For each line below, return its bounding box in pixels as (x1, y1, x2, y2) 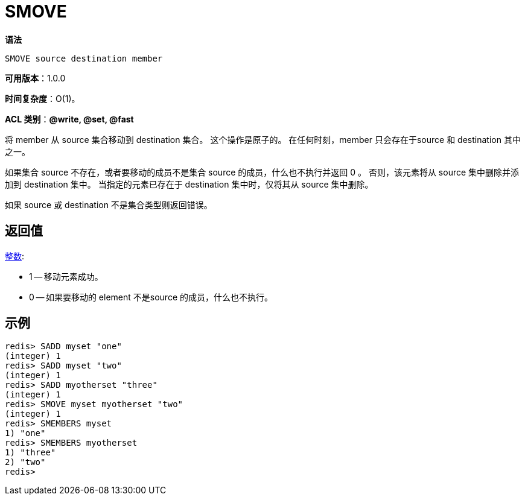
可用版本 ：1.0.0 (5, 72, 66, 83)
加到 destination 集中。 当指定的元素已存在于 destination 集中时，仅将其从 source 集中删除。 (5, 179, 374, 189)
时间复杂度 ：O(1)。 (5, 93, 80, 104)
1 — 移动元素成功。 (29, 271, 103, 282)
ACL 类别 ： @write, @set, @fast (5, 113, 134, 124)
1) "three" (5, 448, 56, 458)
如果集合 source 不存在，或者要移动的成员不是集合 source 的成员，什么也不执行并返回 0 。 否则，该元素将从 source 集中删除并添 (5, 166, 520, 177)
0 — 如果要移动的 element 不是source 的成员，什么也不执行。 (29, 291, 273, 302)
